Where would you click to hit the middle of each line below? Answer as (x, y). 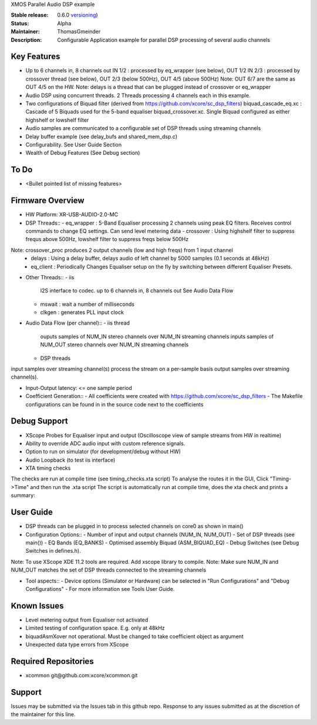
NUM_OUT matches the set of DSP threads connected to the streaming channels (109, 570)
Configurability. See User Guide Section (74, 145)
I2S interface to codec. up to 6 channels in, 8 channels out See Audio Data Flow (137, 290)
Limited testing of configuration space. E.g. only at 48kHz (95, 628)
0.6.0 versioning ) (77, 15)
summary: (23, 495)
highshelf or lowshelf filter (57, 120)
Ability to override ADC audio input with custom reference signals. (105, 443)
